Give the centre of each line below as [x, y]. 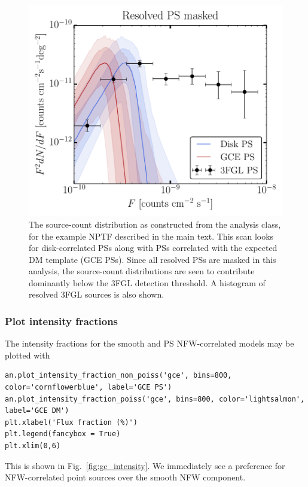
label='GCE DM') [37, 411]
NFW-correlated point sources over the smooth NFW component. [125, 477]
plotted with [28, 355]
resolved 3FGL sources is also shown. [97, 294]
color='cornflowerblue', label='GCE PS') [89, 388]
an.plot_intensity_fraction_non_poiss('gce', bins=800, [118, 376]
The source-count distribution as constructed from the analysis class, [155, 224]
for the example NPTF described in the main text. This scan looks [151, 236]
